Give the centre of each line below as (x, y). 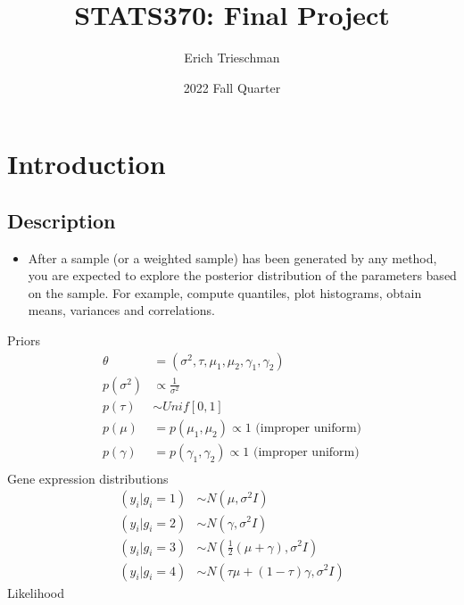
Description (62, 220)
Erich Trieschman (232, 58)
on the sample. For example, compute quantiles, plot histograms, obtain (225, 292)
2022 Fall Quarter (232, 87)
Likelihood (36, 592)
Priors (24, 340)
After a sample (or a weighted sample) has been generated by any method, (232, 257)
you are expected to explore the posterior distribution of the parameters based (242, 275)
